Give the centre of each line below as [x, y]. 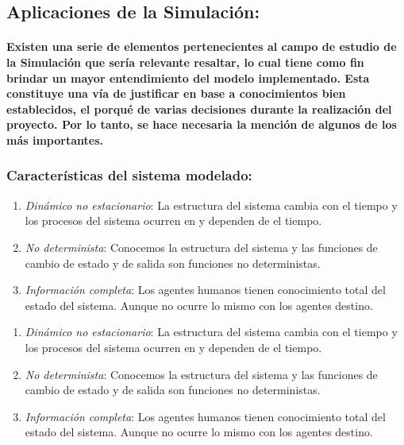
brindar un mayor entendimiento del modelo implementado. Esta [188, 77]
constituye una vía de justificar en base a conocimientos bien [176, 93]
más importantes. [55, 139]
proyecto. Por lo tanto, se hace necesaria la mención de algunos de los [202, 124]
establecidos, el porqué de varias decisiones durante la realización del [199, 108]
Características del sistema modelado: [129, 175]
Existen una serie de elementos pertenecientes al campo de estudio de [202, 46]
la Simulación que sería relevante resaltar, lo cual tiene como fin [185, 62]
